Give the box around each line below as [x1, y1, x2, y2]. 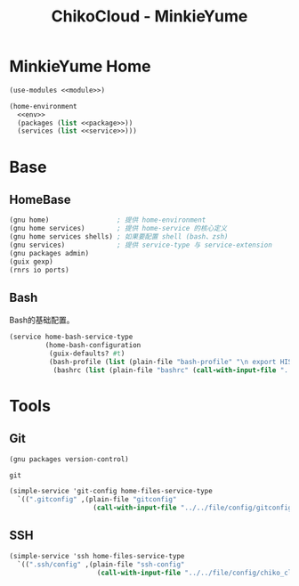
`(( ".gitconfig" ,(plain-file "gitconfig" [17, 495, 177, 504]
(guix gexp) [9, 256, 53, 266]
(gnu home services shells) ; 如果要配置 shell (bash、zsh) [9, 232, 229, 241]
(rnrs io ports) [9, 265, 69, 274]
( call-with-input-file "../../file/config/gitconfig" [93, 503, 296, 513]
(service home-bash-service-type [9, 332, 133, 342]
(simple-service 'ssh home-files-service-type [9, 551, 185, 560]
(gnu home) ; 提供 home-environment [9, 216, 206, 224]
